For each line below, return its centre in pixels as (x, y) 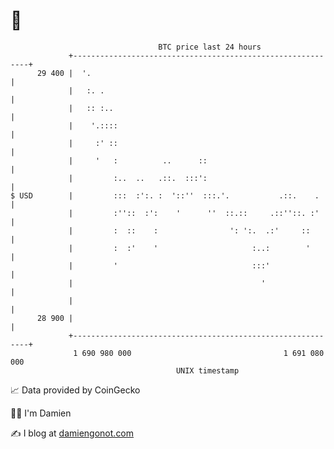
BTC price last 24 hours (210, 47)
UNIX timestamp (207, 370)
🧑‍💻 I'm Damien (41, 413)
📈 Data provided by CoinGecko (75, 390)
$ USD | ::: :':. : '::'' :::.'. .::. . (165, 195)
